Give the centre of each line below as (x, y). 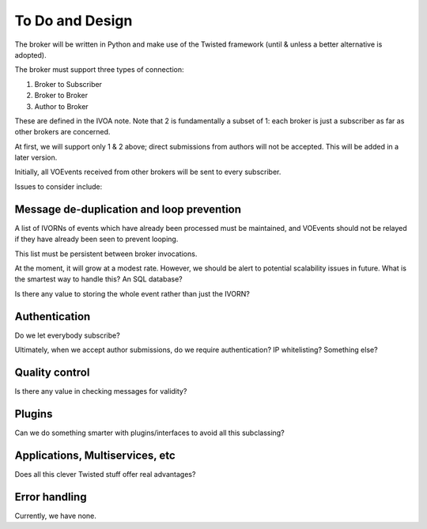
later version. (36, 157)
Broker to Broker (61, 96)
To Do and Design (74, 21)
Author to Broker (61, 106)
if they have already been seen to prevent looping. (96, 239)
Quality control (52, 372)
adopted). (30, 55)
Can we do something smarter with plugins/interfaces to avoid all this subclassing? (149, 433)
